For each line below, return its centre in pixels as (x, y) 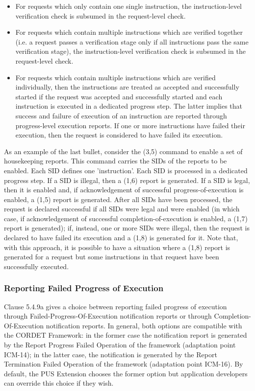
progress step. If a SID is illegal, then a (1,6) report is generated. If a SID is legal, (127, 180)
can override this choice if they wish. (59, 383)
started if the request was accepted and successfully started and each (119, 96)
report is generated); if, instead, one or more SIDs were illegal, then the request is (127, 228)
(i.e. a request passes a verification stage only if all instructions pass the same (132, 41)
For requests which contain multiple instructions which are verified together (129, 32)
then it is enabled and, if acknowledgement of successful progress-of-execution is (124, 190)
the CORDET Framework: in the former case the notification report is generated (126, 335)
